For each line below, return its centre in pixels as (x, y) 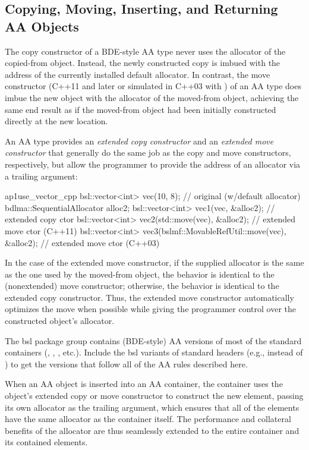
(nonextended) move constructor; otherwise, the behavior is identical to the (142, 286)
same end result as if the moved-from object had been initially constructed (141, 109)
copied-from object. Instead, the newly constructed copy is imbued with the (143, 63)
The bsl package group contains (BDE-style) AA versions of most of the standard (153, 340)
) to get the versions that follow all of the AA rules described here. (126, 364)
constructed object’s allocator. (60, 321)
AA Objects (42, 26)
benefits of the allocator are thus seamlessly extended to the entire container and (152, 430)
